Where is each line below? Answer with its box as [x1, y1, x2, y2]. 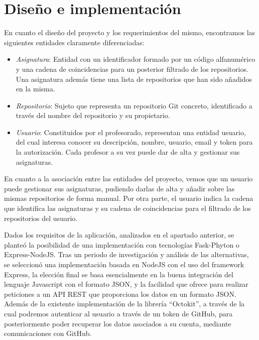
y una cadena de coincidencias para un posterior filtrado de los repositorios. [16, 63, 248, 74]
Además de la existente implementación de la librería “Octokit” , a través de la [4, 298, 245, 309]
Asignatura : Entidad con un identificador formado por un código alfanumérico [16, 54, 255, 64]
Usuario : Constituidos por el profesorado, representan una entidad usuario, [16, 127, 246, 137]
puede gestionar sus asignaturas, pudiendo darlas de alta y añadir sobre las [4, 183, 235, 193]
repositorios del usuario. [4, 212, 78, 223]
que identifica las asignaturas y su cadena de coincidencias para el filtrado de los [4, 203, 251, 213]
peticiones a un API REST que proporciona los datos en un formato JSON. [4, 288, 236, 299]
